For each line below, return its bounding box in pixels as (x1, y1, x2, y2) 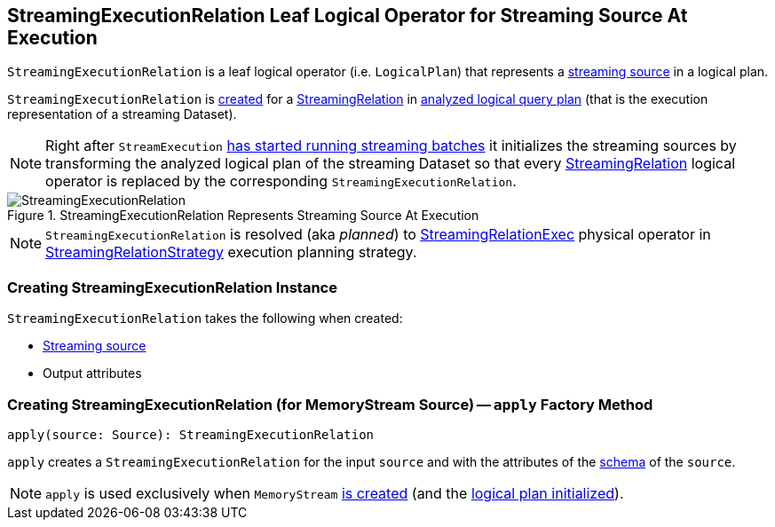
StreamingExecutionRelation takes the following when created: (7, 311, 403, 326)
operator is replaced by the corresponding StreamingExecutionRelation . (45, 172, 517, 191)
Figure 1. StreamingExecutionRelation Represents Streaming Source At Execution (7, 208, 479, 224)
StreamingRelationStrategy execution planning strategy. (45, 243, 417, 262)
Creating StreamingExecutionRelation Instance (7, 278, 337, 296)
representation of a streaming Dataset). (7, 106, 237, 122)
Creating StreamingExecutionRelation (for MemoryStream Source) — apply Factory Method (7, 395, 653, 413)
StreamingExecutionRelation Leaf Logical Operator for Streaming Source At (7, 4, 688, 27)
